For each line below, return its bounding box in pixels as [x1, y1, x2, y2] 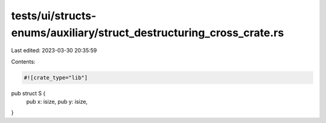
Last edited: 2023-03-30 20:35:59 [11, 47, 97, 54]
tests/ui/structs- [11, 9, 97, 22]
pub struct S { [11, 89, 46, 96]
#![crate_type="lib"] [24, 74, 88, 81]
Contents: [11, 58, 36, 65]
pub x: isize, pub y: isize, [26, 98, 88, 106]
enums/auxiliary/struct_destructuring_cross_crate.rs [11, 26, 284, 39]
